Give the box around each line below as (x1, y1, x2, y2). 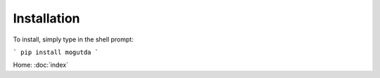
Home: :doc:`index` (13, 60, 68, 70)
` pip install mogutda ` (13, 48, 99, 56)
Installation (13, 11, 80, 26)
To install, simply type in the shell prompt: (13, 35, 134, 44)
